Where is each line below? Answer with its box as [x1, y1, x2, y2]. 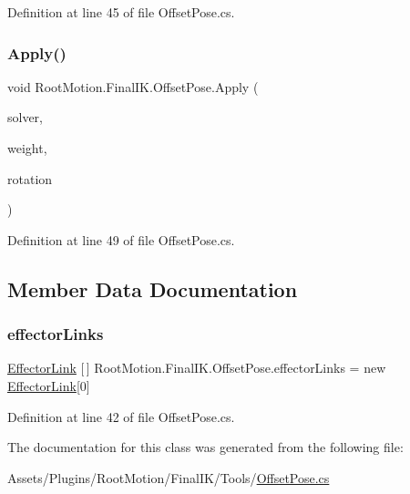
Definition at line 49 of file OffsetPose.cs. [7, 230, 235, 249]
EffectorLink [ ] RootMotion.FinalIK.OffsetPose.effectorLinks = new [7, 358, 386, 377]
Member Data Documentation [7, 274, 298, 303]
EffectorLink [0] [7, 376, 90, 395]
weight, [7, 139, 47, 157]
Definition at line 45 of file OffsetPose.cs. [7, 3, 235, 21]
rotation [7, 169, 53, 188]
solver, [7, 108, 44, 127]
